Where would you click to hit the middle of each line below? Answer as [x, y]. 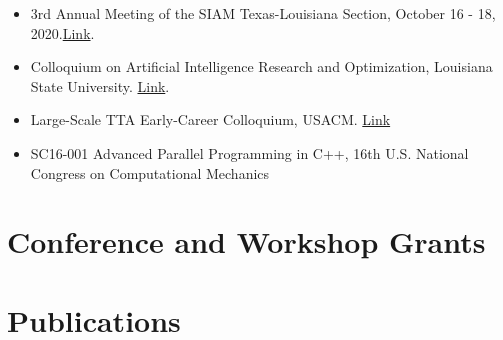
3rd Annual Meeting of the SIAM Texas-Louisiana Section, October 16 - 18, [263, 13]
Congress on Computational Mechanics [150, 172]
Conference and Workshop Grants [246, 241]
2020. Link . [62, 32]
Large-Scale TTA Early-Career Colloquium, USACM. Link [210, 119]
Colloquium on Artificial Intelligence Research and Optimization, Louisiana [261, 66]
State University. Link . [100, 85]
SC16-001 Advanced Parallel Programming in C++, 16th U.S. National [249, 152]
